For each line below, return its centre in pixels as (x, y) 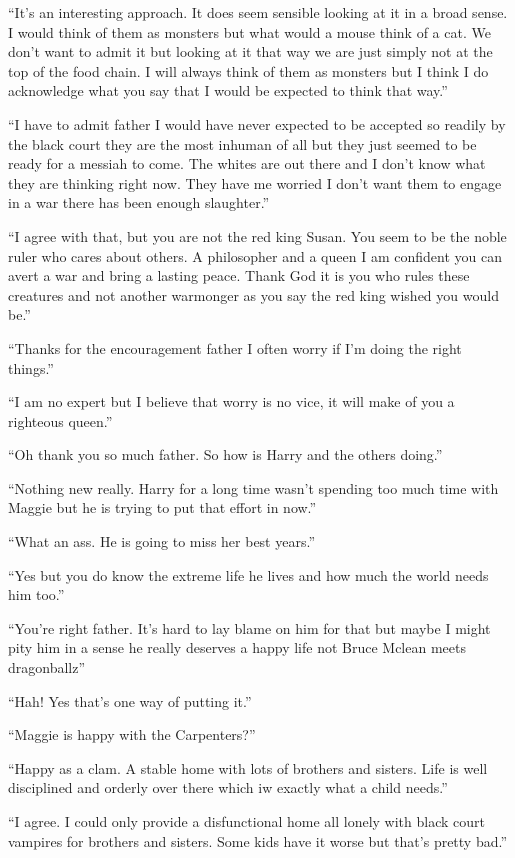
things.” (31, 367)
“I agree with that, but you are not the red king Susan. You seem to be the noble (257, 235)
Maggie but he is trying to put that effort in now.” (162, 507)
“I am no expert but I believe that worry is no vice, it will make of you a (231, 401)
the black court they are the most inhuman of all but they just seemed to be (242, 143)
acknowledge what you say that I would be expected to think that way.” (228, 90)
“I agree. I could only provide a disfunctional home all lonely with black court (246, 821)
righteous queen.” (60, 420)
